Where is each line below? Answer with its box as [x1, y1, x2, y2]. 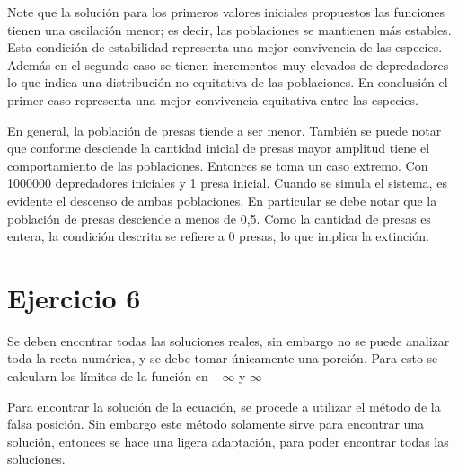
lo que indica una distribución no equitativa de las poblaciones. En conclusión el [7, 73, 448, 92]
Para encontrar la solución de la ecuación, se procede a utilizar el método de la [7, 396, 441, 415]
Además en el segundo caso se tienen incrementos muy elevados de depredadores [7, 55, 449, 74]
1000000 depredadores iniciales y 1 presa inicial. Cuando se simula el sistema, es [7, 173, 447, 192]
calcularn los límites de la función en [7, 367, 208, 386]
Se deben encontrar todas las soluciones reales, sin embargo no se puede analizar [7, 331, 450, 350]
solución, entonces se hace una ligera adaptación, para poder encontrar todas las [7, 431, 449, 450]
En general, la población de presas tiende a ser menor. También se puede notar [7, 120, 442, 139]
